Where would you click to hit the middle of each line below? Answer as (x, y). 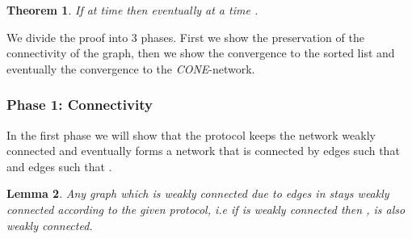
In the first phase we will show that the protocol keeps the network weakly (191, 134)
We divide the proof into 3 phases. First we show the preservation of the (185, 37)
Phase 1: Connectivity (80, 105)
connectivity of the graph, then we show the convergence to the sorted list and (201, 53)
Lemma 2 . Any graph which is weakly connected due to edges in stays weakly (198, 193)
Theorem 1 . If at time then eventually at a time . (132, 10)
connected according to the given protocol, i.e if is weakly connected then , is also (206, 209)
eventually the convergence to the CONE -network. (131, 68)
